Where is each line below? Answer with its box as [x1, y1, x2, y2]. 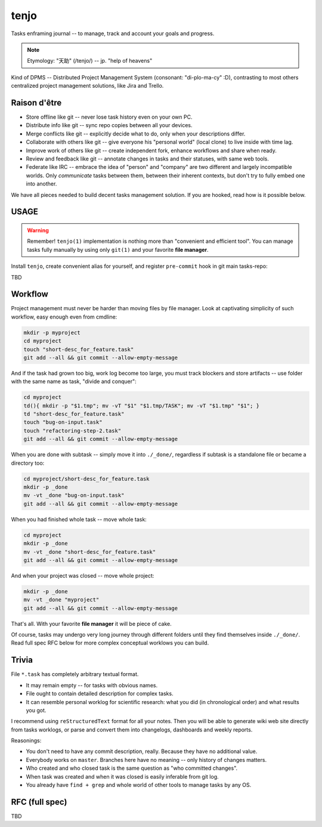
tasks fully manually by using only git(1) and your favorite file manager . [27, 246, 209, 253]
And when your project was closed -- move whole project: [11, 572, 154, 579]
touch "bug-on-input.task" [23, 419, 103, 426]
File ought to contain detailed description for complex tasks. [26, 690, 174, 698]
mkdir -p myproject [23, 329, 80, 336]
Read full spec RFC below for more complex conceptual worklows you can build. [11, 639, 209, 647]
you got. [26, 706, 47, 714]
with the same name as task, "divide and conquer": [11, 378, 137, 385]
